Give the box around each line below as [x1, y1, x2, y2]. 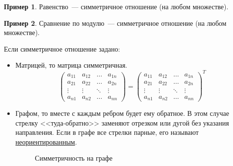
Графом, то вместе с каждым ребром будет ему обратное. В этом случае [15, 108, 229, 118]
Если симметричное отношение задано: [4, 43, 120, 54]
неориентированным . [15, 136, 77, 147]
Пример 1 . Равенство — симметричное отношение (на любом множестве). [4, 1, 229, 11]
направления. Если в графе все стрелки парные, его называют [15, 127, 199, 137]
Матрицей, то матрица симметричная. [15, 60, 127, 70]
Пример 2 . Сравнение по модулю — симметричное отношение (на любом [4, 18, 227, 28]
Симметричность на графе [35, 153, 113, 163]
